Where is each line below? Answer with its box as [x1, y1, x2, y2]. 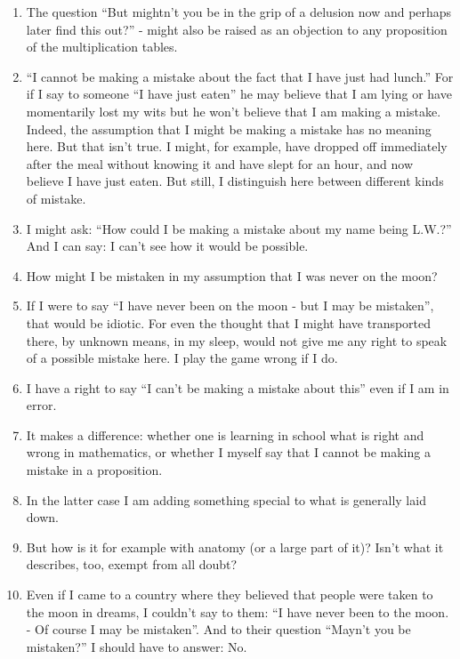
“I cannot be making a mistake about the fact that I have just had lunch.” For [26, 67, 454, 85]
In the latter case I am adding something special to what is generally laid [26, 490, 426, 509]
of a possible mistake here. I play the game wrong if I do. [26, 349, 338, 367]
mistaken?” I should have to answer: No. [26, 637, 247, 655]
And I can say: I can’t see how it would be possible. [26, 237, 309, 255]
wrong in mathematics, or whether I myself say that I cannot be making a [26, 443, 431, 462]
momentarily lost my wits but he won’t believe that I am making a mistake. [26, 101, 441, 120]
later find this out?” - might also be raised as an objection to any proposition [26, 20, 448, 38]
